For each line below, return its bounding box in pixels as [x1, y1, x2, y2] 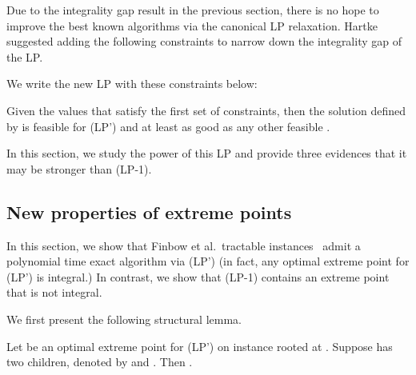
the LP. [6, 48, 43, 65]
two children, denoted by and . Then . [6, 353, 193, 370]
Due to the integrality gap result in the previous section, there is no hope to [6, 2, 379, 18]
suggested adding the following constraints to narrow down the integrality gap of [6, 33, 402, 50]
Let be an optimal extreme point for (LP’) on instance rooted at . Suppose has [6, 337, 393, 354]
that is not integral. [6, 284, 102, 301]
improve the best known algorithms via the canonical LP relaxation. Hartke [6, 17, 378, 34]
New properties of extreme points [6, 199, 292, 224]
